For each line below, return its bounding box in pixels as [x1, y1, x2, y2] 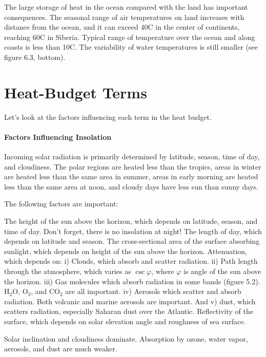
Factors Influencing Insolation [4, 131, 112, 142]
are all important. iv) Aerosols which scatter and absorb [65, 286, 241, 297]
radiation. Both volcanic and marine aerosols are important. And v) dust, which [4, 296, 256, 306]
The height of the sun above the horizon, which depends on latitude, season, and [4, 216, 258, 226]
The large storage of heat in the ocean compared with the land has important [4, 2, 248, 12]
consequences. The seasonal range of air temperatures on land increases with [4, 11, 244, 22]
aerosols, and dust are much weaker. [4, 343, 117, 354]
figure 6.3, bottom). [4, 51, 66, 62]
